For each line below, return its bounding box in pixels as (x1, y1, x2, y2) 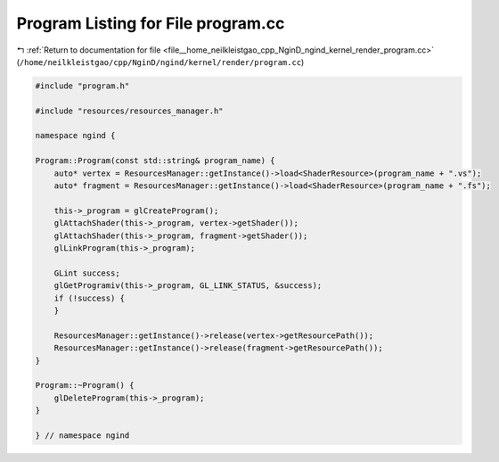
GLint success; (53, 268, 120, 278)
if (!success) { (53, 293, 125, 303)
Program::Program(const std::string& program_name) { (35, 156, 275, 166)
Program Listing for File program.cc (16, 13, 285, 33)
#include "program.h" (35, 80, 130, 91)
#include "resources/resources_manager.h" (35, 105, 224, 116)
